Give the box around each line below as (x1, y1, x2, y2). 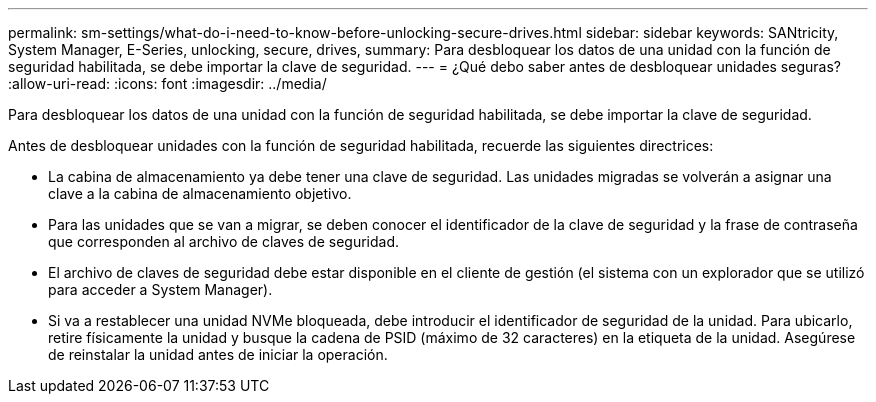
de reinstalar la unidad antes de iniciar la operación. (48, 346, 388, 363)
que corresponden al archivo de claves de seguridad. (48, 233, 400, 250)
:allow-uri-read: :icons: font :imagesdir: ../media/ (8, 75, 327, 92)
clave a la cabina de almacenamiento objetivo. (48, 185, 352, 202)
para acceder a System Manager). (48, 281, 273, 298)
